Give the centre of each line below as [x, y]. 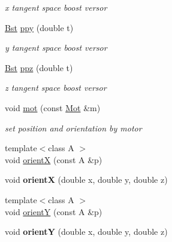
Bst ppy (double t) [39, 27]
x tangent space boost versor [56, 7]
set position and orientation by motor [73, 128]
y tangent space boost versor [56, 48]
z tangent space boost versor [56, 88]
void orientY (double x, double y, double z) [86, 232]
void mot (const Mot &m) [53, 107]
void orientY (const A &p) [54, 211]
